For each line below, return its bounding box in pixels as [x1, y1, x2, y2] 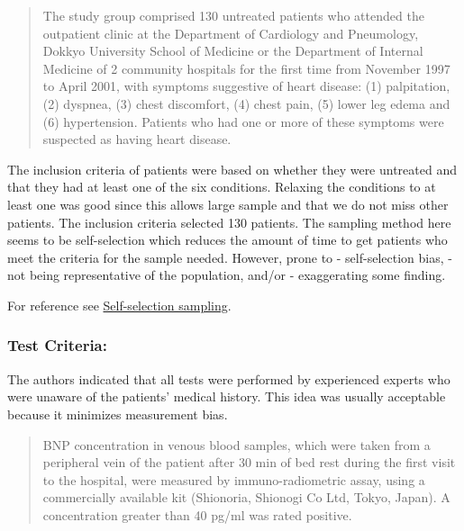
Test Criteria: [7, 334, 107, 356]
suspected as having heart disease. [42, 130, 232, 148]
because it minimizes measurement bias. [7, 404, 228, 423]
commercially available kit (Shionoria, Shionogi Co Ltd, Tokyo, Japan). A [42, 488, 450, 507]
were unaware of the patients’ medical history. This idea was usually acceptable [7, 387, 446, 406]
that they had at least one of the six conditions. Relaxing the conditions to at [7, 177, 436, 196]
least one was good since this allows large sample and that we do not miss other [7, 194, 449, 213]
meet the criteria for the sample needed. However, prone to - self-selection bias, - [7, 247, 452, 266]
